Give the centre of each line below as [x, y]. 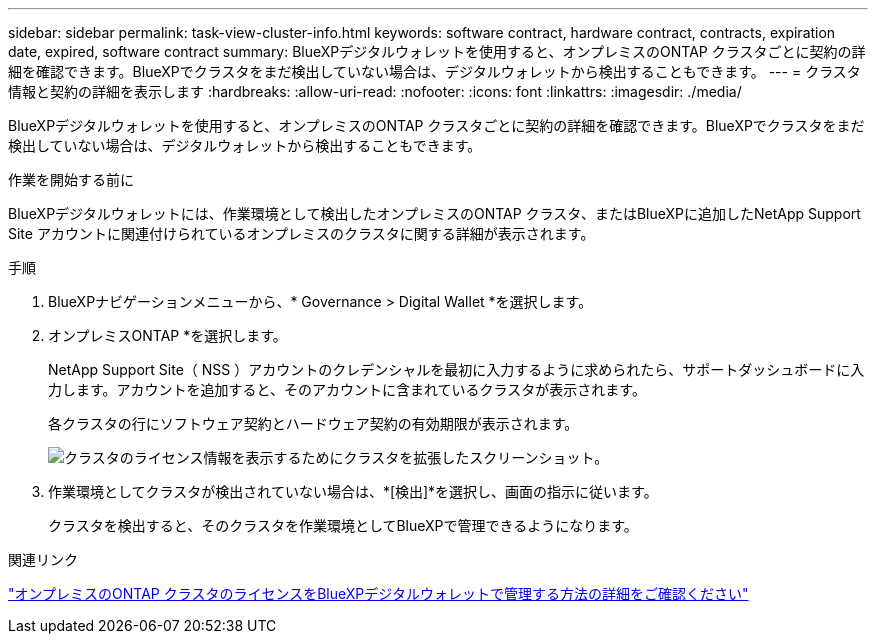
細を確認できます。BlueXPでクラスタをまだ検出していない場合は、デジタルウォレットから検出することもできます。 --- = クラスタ [434, 71]
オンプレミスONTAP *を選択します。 [167, 335]
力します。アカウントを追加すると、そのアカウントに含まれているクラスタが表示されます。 [347, 389]
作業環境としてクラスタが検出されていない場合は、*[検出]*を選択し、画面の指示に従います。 [353, 491]
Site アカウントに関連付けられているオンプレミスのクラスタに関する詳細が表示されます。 [301, 233]
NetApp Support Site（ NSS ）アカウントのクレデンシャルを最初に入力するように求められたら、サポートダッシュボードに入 [456, 369]
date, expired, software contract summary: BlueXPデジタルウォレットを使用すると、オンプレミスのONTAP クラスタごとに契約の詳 [437, 51]
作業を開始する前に [71, 179]
